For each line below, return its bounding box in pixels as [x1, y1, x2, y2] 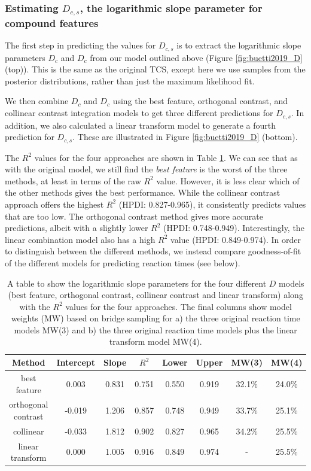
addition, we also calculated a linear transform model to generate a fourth [5, 118, 276, 131]
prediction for [5, 130, 54, 143]
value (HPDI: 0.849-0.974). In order [170, 233, 301, 245]
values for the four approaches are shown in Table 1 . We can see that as [34, 151, 298, 163]
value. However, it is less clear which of [156, 174, 300, 187]
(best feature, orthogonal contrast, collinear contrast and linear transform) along [8, 288, 303, 301]
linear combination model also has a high [5, 233, 155, 245]
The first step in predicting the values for [5, 39, 156, 51]
